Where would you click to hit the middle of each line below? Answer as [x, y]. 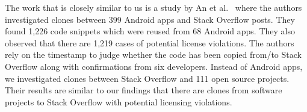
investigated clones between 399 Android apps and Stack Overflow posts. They [150, 19]
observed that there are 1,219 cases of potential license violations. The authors [150, 42]
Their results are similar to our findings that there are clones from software [144, 90]
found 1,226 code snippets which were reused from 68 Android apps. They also [150, 31]
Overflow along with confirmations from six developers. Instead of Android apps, [154, 66]
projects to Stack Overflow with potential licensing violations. [119, 101]
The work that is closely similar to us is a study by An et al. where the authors [153, 7]
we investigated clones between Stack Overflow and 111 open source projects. [147, 78]
